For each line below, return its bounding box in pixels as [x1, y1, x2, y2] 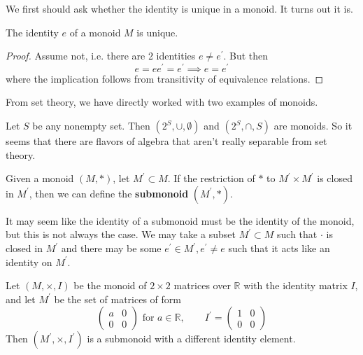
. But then [223, 48, 269, 63]
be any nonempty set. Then [32, 118, 150, 133]
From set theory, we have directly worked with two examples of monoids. [6, 95, 318, 109]
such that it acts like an [228, 241, 330, 256]
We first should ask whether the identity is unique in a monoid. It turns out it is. [6, 1, 353, 15]
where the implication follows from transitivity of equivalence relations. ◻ [6, 71, 324, 85]
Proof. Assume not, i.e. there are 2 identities [6, 48, 196, 63]
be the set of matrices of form [54, 291, 181, 306]
